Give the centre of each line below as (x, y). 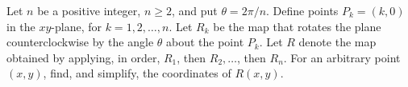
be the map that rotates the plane (297, 26)
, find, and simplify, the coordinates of (137, 73)
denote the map (337, 42)
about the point (205, 42)
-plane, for (77, 26)
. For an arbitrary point (342, 57)
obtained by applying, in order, (83, 57)
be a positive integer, (89, 10)
